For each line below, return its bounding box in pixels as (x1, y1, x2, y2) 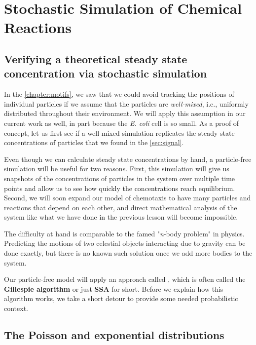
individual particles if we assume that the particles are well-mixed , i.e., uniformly (4, 98, 249, 109)
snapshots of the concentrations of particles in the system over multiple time (4, 173, 235, 183)
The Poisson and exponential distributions (4, 327, 224, 343)
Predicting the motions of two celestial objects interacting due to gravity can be (4, 238, 246, 248)
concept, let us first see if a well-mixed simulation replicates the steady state (4, 127, 235, 138)
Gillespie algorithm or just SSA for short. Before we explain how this (4, 283, 223, 294)
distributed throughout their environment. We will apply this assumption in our (4, 108, 246, 118)
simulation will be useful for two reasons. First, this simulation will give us (4, 163, 229, 174)
